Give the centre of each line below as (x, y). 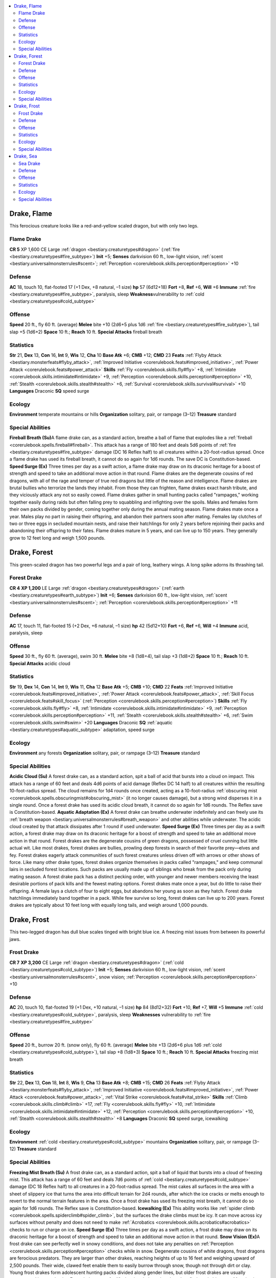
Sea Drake (29, 163)
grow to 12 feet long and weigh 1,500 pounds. (57, 538)
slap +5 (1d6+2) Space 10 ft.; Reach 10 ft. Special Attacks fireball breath (86, 332)
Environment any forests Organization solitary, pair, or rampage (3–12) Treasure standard (105, 753)
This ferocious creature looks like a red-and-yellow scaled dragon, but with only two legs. (104, 226)
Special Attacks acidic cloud (40, 663)
